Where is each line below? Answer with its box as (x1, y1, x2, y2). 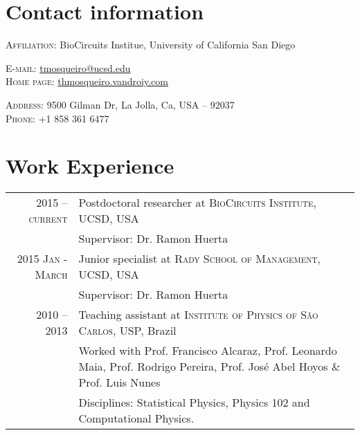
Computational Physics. (78, 410, 195, 427)
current (28, 210, 68, 227)
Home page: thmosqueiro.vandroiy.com (6, 74, 168, 89)
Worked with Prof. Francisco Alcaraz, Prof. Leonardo (78, 342, 337, 359)
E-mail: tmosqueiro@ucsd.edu (6, 60, 131, 75)
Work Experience (6, 151, 174, 180)
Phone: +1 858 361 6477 (6, 111, 109, 125)
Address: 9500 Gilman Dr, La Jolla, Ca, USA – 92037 (6, 97, 235, 111)
